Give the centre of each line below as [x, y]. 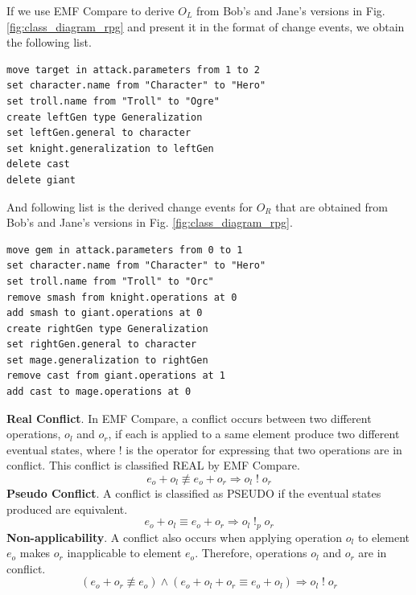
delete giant [41, 180]
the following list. [49, 42]
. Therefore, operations [251, 553]
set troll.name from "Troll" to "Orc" [110, 281]
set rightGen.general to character [102, 345]
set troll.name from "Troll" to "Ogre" [113, 101]
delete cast [38, 164]
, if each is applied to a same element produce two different [254, 434]
